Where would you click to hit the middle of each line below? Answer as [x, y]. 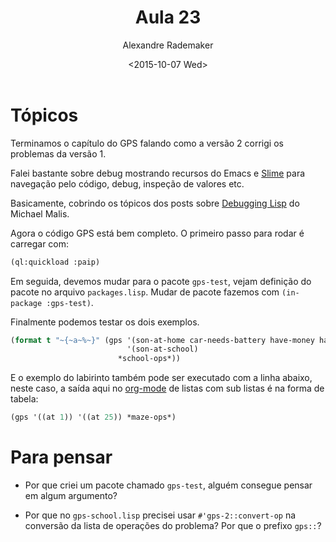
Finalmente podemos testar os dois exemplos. [105, 322]
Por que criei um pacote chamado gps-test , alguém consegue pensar [168, 485]
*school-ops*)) [149, 359]
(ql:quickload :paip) [55, 262]
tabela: [24, 399]
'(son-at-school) [162, 349]
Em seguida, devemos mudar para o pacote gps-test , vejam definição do [161, 281]
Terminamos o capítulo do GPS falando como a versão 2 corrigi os [147, 143]
